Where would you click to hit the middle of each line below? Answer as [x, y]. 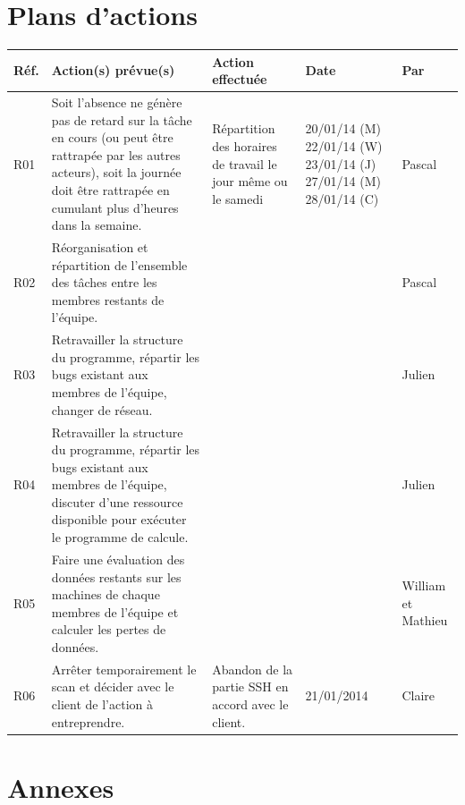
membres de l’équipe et [115, 611]
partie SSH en [250, 686]
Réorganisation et [100, 247]
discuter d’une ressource [117, 501]
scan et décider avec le [113, 686]
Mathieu [425, 620]
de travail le [245, 163]
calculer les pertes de [109, 629]
